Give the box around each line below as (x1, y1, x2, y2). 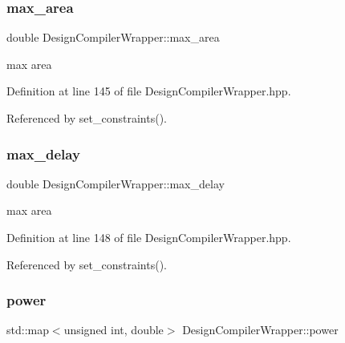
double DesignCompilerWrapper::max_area (6, 29, 220, 46)
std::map (6, 321, 49, 338)
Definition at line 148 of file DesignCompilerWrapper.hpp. (6, 229, 291, 245)
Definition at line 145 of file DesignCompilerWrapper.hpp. (6, 83, 291, 99)
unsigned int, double (63, 321, 164, 338)
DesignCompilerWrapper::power (182, 321, 339, 338)
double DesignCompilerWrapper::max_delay (6, 175, 225, 192)
